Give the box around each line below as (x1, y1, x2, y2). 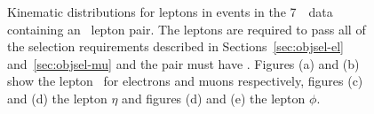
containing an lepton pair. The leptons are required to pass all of (7, 19, 366, 38)
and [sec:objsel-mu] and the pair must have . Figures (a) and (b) (7, 54, 360, 72)
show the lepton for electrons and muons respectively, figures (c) (7, 72, 363, 90)
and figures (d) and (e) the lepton (122, 88, 306, 107)
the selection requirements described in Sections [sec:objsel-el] (7, 37, 344, 56)
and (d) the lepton (7, 88, 107, 107)
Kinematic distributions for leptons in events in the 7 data (7, 3, 333, 20)
